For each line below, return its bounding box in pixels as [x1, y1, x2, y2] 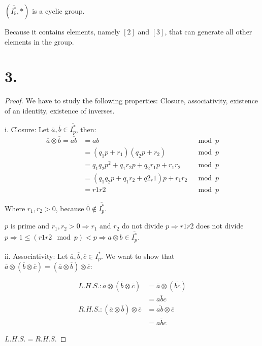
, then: [76, 124, 96, 134]
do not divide [121, 220, 163, 231]
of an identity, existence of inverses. [5, 105, 115, 116]
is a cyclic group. [32, 6, 85, 16]
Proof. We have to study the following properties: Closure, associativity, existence [5, 95, 258, 106]
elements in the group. [5, 36, 74, 47]
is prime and [10, 220, 50, 231]
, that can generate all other [165, 26, 252, 36]
